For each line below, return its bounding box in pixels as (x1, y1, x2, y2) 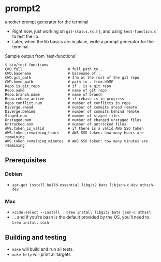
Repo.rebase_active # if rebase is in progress (5, 96, 124, 101)
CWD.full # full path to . (5, 66, 103, 72)
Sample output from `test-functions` (5, 53, 77, 59)
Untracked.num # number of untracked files (5, 122, 127, 126)
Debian (5, 170, 22, 177)
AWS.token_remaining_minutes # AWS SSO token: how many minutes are (5, 139, 148, 143)
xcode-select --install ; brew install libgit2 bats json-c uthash (12, 210, 151, 215)
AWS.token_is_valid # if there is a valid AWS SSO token (5, 126, 144, 131)
